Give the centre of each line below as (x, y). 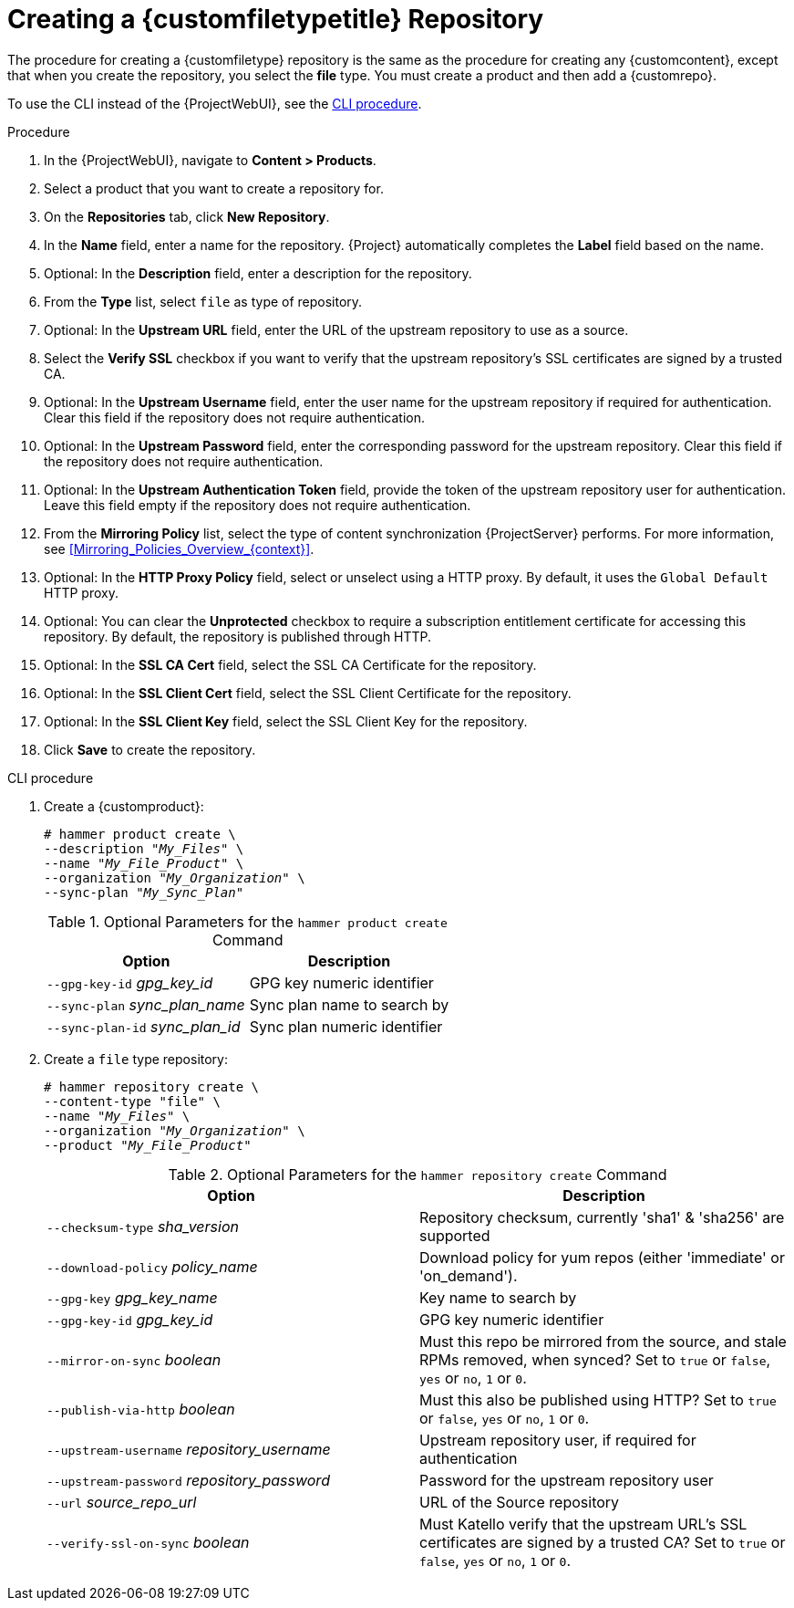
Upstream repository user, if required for (558, 1440)
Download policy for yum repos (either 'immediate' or (602, 1257)
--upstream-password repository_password (188, 1480)
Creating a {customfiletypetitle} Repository (276, 19)
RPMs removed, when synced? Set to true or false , (595, 1359)
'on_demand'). (469, 1275)
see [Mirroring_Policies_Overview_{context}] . (179, 548)
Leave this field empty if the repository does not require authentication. (258, 505)
